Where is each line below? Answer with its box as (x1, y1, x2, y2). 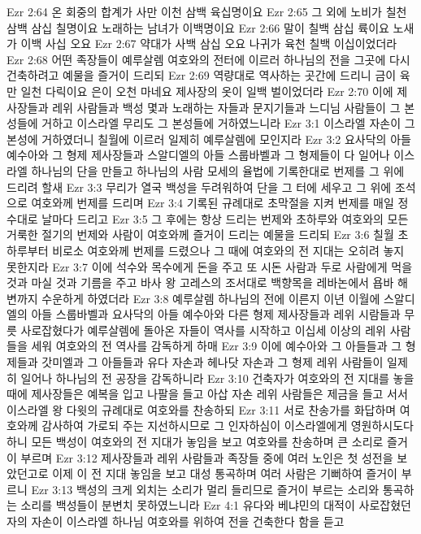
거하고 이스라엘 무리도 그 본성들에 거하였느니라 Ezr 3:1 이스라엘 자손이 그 (41, 115, 415, 132)
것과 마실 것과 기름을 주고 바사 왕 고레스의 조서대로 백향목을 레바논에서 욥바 (7, 274, 394, 291)
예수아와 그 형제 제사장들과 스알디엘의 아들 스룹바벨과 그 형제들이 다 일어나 (7, 146, 390, 163)
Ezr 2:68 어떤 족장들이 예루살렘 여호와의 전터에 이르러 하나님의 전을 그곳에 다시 (7, 50, 410, 67)
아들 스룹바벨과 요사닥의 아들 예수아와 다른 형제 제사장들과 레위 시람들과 (31, 306, 401, 323)
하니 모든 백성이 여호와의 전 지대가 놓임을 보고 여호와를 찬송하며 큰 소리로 (7, 433, 384, 450)
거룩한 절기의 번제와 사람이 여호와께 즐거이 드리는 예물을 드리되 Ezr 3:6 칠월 (7, 226, 394, 243)
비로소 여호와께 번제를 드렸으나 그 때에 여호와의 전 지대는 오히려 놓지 (52, 241, 405, 258)
